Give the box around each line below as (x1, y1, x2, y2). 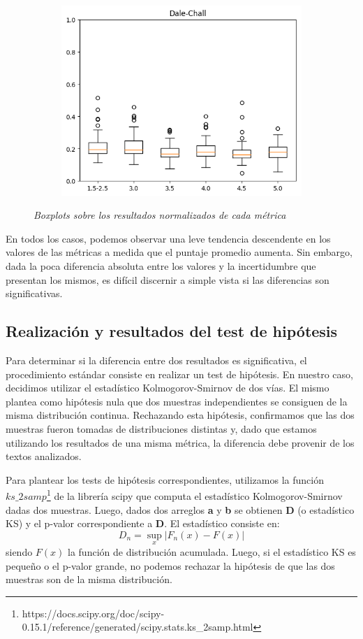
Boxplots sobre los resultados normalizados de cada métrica (34, 208, 286, 222)
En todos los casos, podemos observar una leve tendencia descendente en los (6, 231, 331, 245)
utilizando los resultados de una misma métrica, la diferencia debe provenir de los (6, 435, 355, 450)
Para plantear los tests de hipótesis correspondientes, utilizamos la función (6, 472, 324, 487)
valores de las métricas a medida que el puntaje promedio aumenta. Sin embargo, (6, 245, 353, 259)
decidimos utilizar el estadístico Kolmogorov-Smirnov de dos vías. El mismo (6, 380, 329, 395)
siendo (6, 544, 33, 559)
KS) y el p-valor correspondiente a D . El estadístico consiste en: (6, 516, 280, 531)
